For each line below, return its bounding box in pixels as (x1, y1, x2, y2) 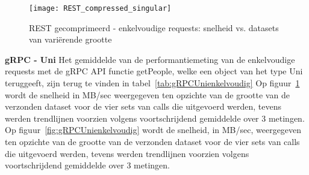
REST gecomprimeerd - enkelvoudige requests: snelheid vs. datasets (29, 21, 279, 34)
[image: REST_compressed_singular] (29, 4, 172, 13)
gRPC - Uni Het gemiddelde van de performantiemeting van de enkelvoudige (5, 53, 295, 65)
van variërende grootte (29, 33, 112, 46)
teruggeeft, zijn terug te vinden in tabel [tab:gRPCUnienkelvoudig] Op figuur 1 (5, 77, 300, 89)
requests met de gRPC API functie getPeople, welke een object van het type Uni (5, 65, 303, 77)
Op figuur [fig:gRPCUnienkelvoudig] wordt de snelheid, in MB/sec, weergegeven (5, 123, 302, 136)
